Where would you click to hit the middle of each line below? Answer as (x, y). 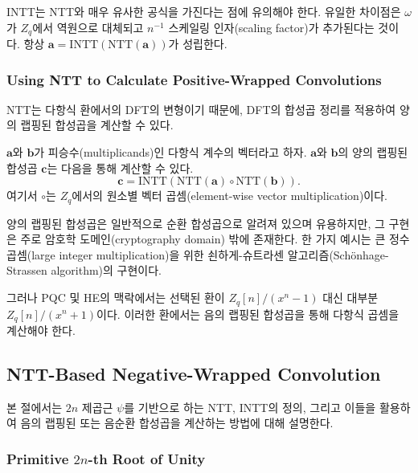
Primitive (38, 458)
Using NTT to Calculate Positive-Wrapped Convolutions (194, 79)
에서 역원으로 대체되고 (88, 27)
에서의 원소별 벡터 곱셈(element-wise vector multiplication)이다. (230, 196)
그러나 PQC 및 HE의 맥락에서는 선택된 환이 (116, 298)
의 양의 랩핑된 (373, 152)
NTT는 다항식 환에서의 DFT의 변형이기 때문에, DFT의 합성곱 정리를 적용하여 (201, 109)
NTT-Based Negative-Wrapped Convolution (194, 373)
